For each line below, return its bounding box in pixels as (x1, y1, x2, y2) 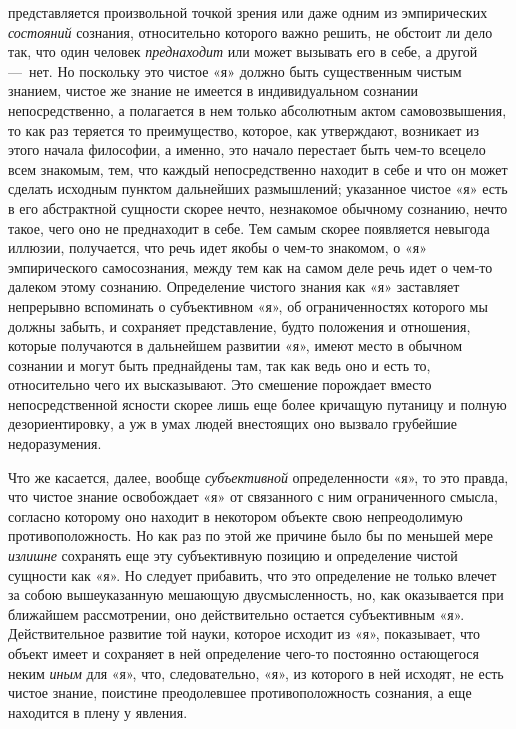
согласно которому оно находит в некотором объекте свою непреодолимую (8, 505, 463, 526)
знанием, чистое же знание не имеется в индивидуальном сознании (8, 80, 419, 101)
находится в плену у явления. (8, 701, 188, 722)
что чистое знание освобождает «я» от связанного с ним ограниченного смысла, (8, 486, 498, 507)
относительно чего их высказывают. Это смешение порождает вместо (8, 374, 432, 395)
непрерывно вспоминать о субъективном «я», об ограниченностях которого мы (8, 295, 488, 316)
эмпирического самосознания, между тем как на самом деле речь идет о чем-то (8, 256, 493, 277)
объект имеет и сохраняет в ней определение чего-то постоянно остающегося (8, 643, 480, 663)
